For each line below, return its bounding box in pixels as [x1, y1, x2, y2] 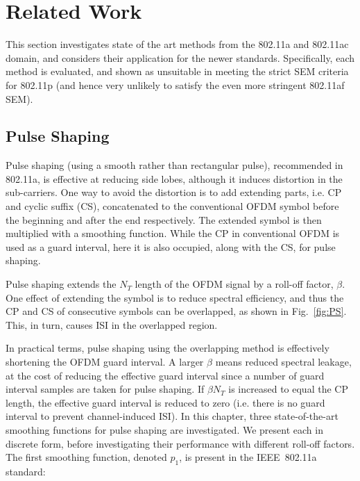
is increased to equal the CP [228, 382, 348, 396]
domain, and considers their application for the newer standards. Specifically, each [6, 50, 354, 65]
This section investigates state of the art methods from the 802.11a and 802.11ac [6, 37, 349, 51]
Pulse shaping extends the [6, 277, 117, 291]
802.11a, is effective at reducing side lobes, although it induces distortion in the [6, 171, 343, 186]
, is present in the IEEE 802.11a [179, 450, 317, 464]
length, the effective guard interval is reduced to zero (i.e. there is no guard [6, 395, 325, 409]
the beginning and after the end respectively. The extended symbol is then [6, 212, 322, 227]
